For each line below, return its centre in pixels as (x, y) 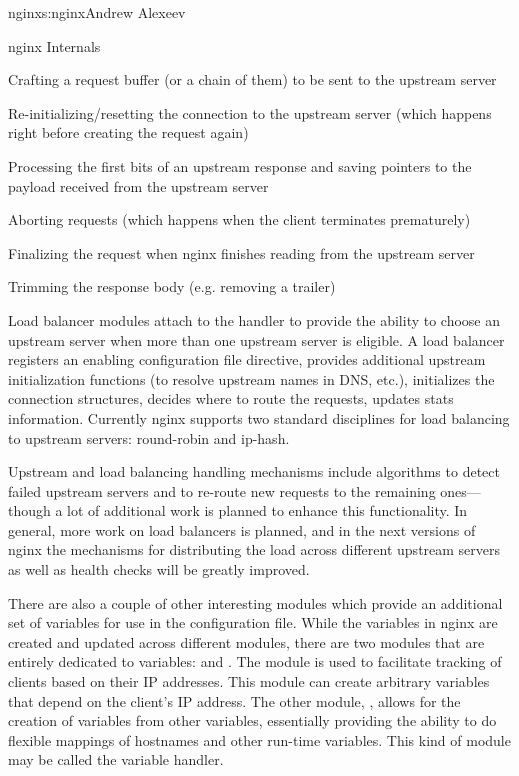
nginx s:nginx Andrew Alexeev (97, 12)
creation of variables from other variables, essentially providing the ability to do (252, 720)
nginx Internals (54, 45)
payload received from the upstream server (138, 185)
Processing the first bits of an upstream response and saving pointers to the (240, 165)
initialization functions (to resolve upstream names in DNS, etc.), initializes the (251, 378)
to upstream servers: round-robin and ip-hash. (149, 437)
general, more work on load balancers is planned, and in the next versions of (242, 529)
